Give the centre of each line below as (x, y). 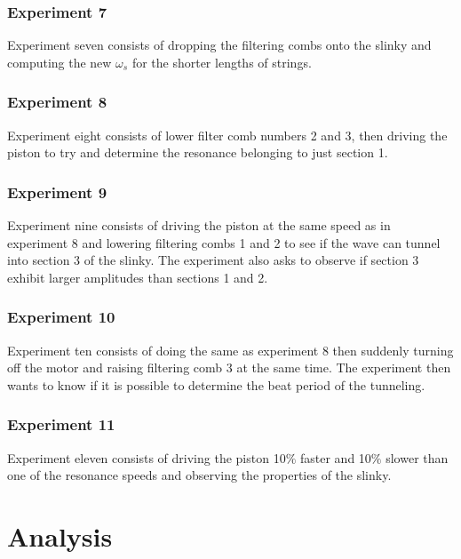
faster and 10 (335, 457)
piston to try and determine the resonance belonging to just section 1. (198, 152)
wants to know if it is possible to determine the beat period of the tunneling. (216, 384)
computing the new (60, 62)
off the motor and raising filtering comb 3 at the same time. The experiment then (229, 367)
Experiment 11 (61, 424)
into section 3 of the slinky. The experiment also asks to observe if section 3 (213, 260)
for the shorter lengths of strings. (222, 62)
